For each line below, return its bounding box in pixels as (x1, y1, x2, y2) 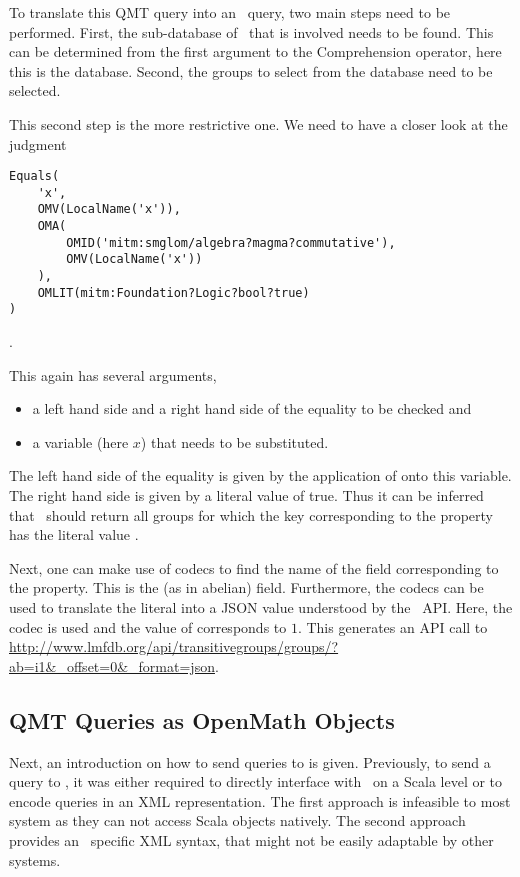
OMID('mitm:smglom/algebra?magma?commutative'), (66, 235, 396, 250)
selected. (9, 80, 61, 101)
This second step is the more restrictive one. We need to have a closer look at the (9, 113, 508, 134)
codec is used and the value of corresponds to (9, 616, 287, 637)
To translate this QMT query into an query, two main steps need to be (9, 2, 451, 22)
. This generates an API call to (297, 616, 488, 637)
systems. (9, 849, 61, 870)
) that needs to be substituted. (140, 431, 329, 452)
